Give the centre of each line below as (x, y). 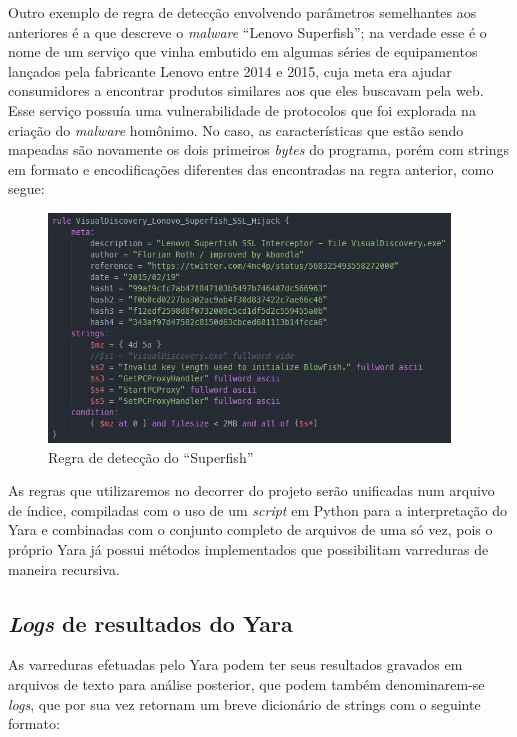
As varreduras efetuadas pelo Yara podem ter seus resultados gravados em (235, 664)
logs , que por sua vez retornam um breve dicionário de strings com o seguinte (244, 703)
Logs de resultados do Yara (150, 622)
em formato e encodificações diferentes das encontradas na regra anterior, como (251, 168)
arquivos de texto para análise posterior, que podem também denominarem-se (246, 684)
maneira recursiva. (64, 568)
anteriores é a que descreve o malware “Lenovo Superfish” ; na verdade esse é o (247, 31)
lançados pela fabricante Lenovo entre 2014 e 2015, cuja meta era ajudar (230, 70)
